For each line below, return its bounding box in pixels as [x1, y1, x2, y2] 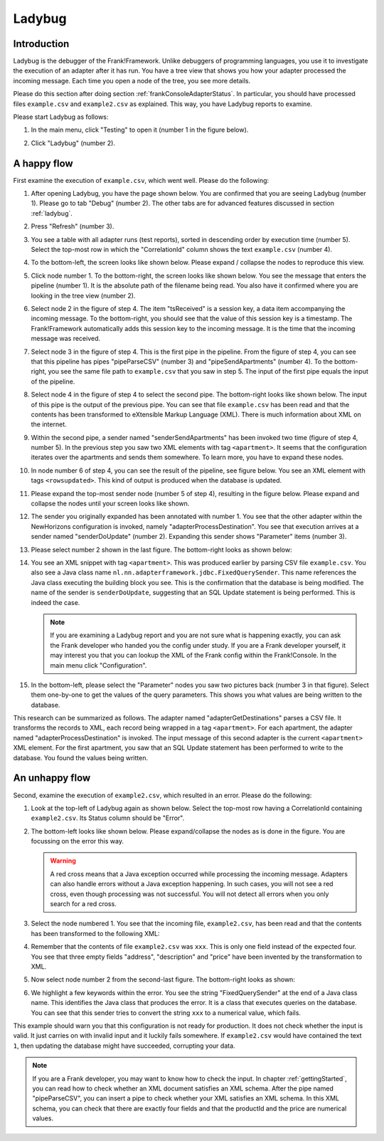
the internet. [31, 420, 67, 428]
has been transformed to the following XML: [31, 929, 160, 937]
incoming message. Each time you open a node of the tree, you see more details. [13, 76, 251, 85]
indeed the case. [31, 598, 80, 606]
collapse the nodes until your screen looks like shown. [31, 499, 190, 508]
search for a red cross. [50, 900, 117, 908]
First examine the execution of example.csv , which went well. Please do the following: [13, 176, 270, 184]
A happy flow [13, 157, 74, 169]
